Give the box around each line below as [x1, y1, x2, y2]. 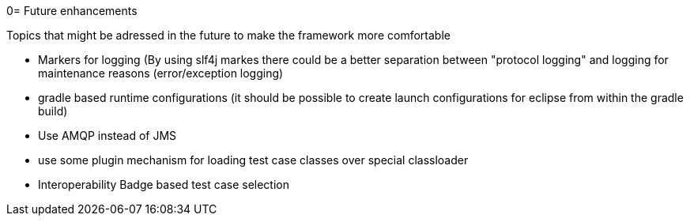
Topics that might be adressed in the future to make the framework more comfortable [6, 28, 451, 42]
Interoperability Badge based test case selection [38, 178, 289, 191]
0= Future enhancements [6, 4, 138, 17]
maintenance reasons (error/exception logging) [38, 66, 284, 80]
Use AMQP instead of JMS [38, 129, 177, 142]
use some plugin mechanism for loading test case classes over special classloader [38, 153, 469, 167]
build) [38, 104, 68, 118]
